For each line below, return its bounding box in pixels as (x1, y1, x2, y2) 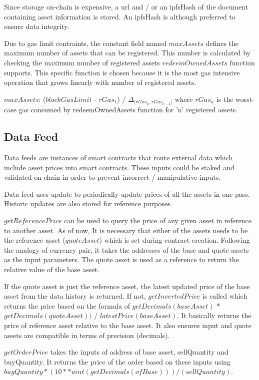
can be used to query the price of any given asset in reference (64, 215, 251, 225)
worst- (235, 93, 254, 104)
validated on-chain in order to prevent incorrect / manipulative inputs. (4, 172, 221, 182)
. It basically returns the (176, 310, 251, 321)
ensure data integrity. (4, 21, 69, 31)
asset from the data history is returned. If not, (4, 291, 146, 301)
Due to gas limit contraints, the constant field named (4, 37, 166, 48)
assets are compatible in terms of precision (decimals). (4, 330, 170, 340)
